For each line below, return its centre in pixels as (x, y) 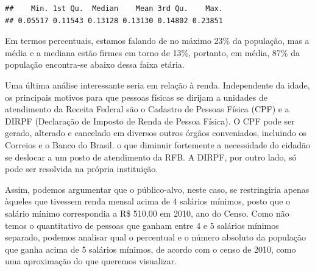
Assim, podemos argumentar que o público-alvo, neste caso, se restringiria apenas (157, 189)
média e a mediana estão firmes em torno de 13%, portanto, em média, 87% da (152, 52)
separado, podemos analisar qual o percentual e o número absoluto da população (155, 237)
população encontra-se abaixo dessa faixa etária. (95, 64)
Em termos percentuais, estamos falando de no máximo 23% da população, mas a (157, 41)
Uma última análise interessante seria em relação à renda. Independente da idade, (157, 85)
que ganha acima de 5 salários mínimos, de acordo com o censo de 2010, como (150, 249)
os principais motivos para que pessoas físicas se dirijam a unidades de (136, 97)
